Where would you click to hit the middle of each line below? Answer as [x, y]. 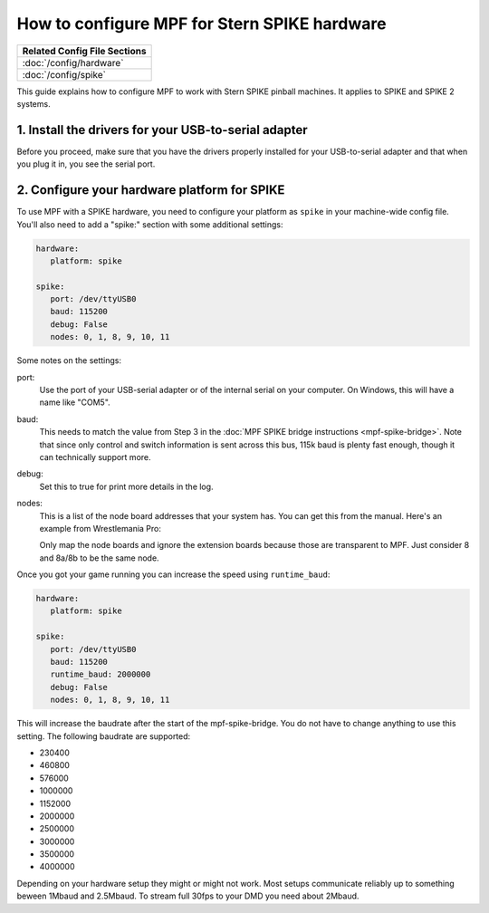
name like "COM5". [75, 402]
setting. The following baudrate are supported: [104, 736]
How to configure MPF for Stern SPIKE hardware [201, 24]
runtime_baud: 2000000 [101, 674]
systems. [34, 103]
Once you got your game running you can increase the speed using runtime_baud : [173, 574]
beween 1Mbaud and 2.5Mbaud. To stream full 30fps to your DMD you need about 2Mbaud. [188, 896]
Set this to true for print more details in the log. [126, 486]
